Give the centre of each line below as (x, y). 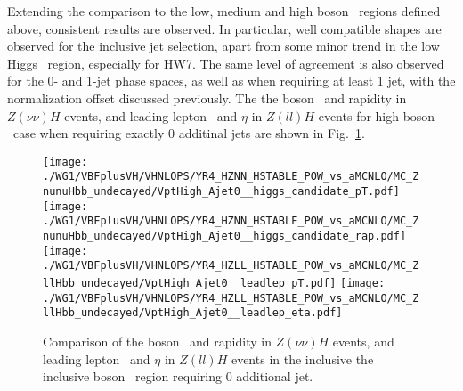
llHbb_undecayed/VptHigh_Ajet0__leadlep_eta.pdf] (193, 313)
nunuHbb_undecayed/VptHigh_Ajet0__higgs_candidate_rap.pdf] (225, 236)
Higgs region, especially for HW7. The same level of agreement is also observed (226, 63)
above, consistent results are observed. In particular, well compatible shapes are (224, 28)
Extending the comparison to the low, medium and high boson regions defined (224, 11)
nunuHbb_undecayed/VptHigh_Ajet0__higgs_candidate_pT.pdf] (221, 192)
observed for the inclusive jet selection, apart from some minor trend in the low (223, 46)
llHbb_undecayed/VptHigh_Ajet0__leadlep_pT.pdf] (190, 283)
